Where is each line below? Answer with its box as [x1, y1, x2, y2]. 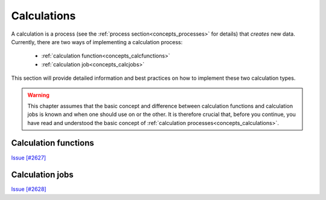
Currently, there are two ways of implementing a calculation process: [11, 38, 183, 45]
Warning [27, 91, 50, 98]
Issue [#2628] [11, 185, 46, 193]
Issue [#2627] [11, 154, 46, 161]
